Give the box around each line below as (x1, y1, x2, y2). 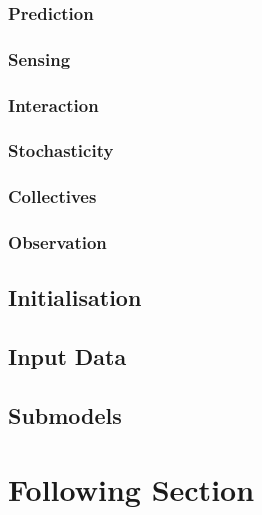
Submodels (8, 400, 122, 431)
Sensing (8, 46, 71, 71)
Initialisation (8, 282, 142, 313)
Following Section (8, 468, 255, 509)
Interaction (8, 92, 99, 117)
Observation (8, 230, 107, 255)
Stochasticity (8, 138, 114, 163)
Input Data (8, 341, 127, 372)
